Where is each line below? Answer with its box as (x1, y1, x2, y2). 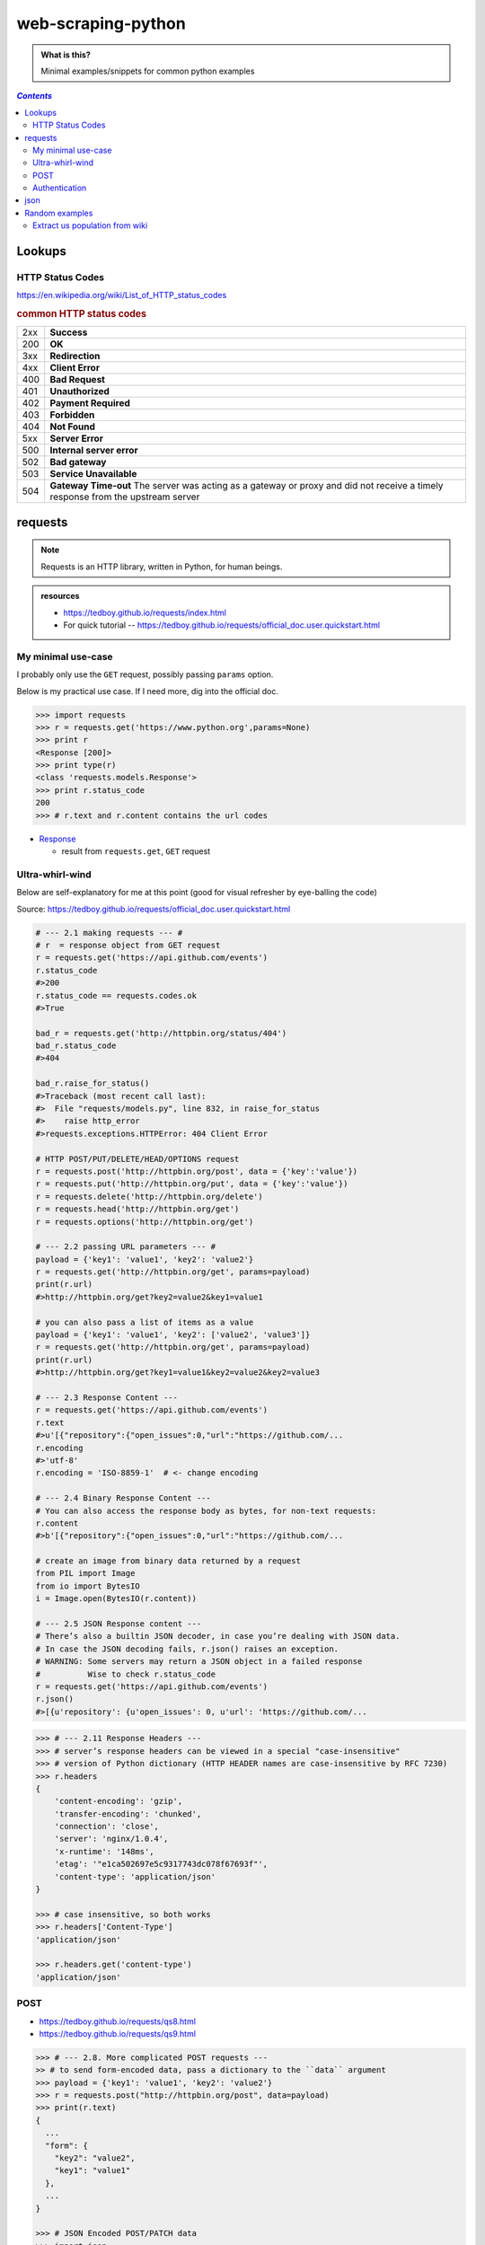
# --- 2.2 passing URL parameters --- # (35, 1242, 216, 1252)
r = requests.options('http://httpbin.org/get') (35, 1217, 254, 1227)
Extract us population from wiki (32, 220, 148, 231)
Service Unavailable (49, 468, 137, 480)
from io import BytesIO (35, 1580, 141, 1591)
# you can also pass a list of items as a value (35, 1316, 254, 1327)
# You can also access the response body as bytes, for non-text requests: (35, 1505, 377, 1516)
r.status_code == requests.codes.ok (35, 990, 198, 1000)
